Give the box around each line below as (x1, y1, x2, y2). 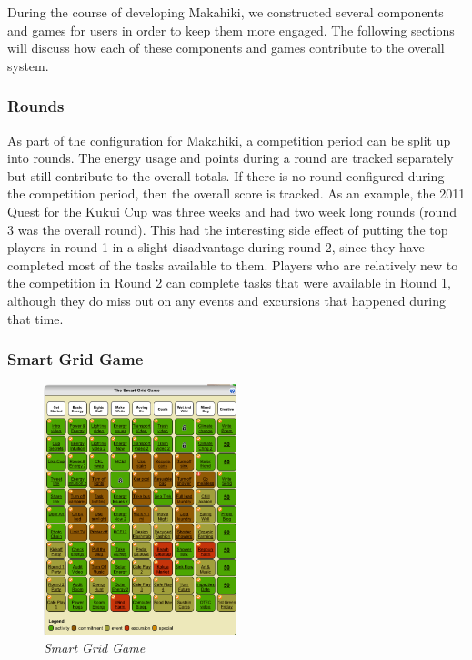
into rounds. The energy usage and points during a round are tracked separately (7, 148, 454, 168)
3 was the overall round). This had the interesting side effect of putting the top (7, 219, 448, 239)
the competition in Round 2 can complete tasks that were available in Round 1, (7, 273, 451, 292)
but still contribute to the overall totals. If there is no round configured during (7, 166, 445, 185)
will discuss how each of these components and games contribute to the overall (7, 38, 445, 57)
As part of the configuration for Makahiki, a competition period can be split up (7, 130, 451, 149)
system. (7, 56, 49, 75)
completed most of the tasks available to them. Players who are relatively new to (7, 255, 458, 274)
